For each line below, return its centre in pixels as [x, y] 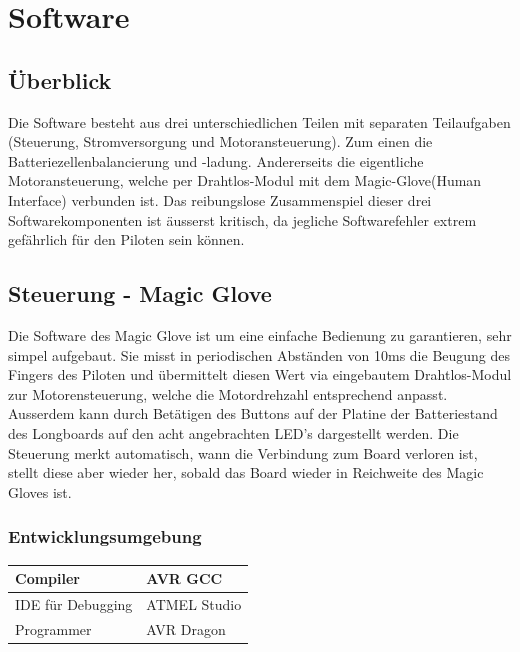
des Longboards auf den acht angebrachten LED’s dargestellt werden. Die [233, 432]
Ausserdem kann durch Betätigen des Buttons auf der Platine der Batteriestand [253, 413]
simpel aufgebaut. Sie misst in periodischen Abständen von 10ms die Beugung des [259, 354]
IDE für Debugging [74, 603]
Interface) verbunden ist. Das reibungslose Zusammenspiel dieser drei [220, 199]
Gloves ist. [40, 491]
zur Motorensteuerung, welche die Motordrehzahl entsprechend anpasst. [228, 393]
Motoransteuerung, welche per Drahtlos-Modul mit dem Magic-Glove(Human [245, 180]
